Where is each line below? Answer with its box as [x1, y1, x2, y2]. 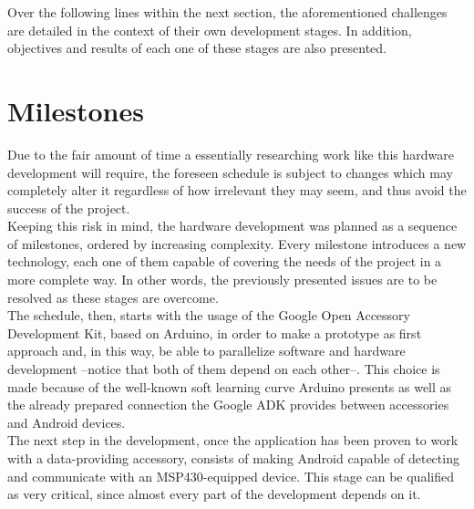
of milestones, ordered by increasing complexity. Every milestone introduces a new [7, 234, 467, 253]
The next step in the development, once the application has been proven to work [7, 431, 459, 450]
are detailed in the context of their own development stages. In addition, [7, 20, 412, 39]
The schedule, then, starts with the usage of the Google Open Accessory [7, 306, 410, 325]
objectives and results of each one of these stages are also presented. [7, 38, 386, 57]
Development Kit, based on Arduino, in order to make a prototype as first [7, 323, 422, 342]
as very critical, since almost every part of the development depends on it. [7, 484, 421, 504]
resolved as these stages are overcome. [7, 287, 219, 306]
